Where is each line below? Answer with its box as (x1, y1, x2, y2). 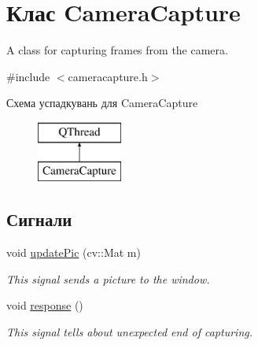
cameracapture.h (68, 68, 148, 84)
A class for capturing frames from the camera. (6, 42, 228, 58)
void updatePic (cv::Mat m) (6, 244, 141, 261)
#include (6, 68, 50, 84)
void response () (6, 297, 83, 313)
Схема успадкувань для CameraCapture (6, 95, 198, 111)
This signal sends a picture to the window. (6, 270, 210, 287)
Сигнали (6, 207, 72, 232)
